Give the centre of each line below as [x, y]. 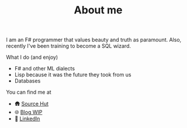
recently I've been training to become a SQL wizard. [69, 46]
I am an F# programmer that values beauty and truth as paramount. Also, [94, 40]
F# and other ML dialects [44, 69]
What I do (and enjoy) [32, 57]
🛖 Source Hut [31, 104]
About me [98, 10]
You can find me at [29, 92]
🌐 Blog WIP [28, 112]
